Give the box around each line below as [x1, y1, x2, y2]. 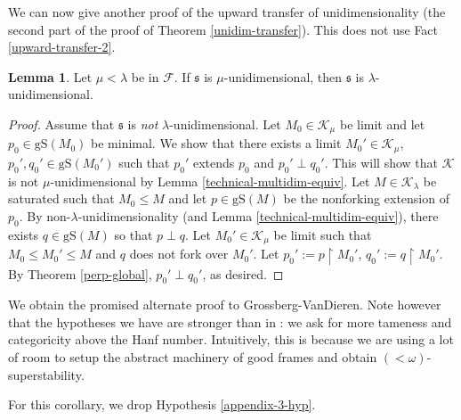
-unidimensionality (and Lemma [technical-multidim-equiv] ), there [77, 206, 439, 225]
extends [192, 152, 235, 171]
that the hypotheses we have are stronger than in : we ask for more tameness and [8, 312, 452, 331]
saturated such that [8, 189, 115, 208]
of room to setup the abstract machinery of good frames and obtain [8, 348, 377, 366]
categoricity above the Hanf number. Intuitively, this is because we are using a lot [8, 330, 454, 349]
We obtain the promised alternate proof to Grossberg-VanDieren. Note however [8, 295, 441, 314]
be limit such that [273, 225, 372, 243]
